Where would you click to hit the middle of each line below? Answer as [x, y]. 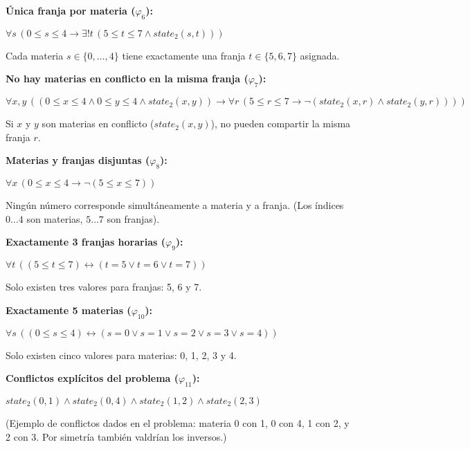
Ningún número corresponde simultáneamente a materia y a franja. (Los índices [175, 205]
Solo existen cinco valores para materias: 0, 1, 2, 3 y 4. [121, 355]
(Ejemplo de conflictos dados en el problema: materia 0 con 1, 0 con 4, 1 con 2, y [178, 422]
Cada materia [35, 55]
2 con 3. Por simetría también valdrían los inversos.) [116, 436]
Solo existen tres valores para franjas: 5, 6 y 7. [104, 287]
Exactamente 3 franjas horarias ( [85, 242]
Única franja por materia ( [71, 10]
